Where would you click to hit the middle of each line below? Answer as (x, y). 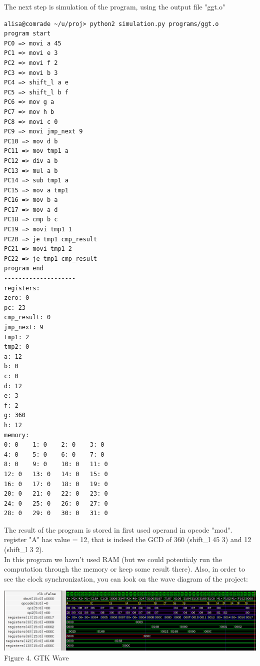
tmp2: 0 (17, 347)
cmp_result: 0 (27, 318)
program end (24, 269)
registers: (22, 288)
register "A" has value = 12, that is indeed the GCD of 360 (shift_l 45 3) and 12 (128, 539)
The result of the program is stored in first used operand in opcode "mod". (118, 529)
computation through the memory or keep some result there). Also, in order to (124, 569)
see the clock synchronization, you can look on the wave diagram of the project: (126, 578)
